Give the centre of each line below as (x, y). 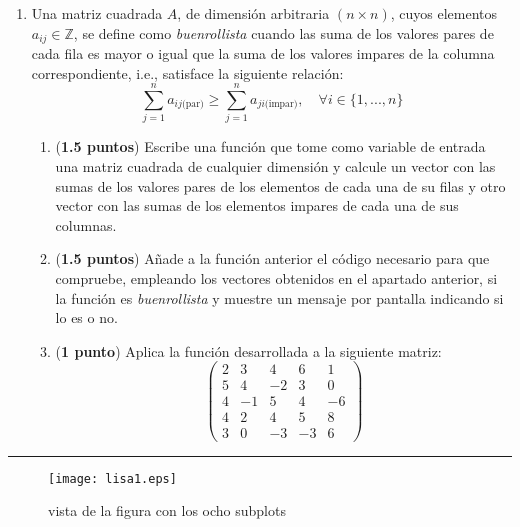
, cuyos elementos (444, 13)
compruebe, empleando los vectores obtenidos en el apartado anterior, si (276, 277)
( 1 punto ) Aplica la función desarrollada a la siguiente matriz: (248, 350)
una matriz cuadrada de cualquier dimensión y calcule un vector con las (275, 165)
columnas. (86, 224)
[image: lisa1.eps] (112, 478)
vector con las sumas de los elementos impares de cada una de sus (257, 205)
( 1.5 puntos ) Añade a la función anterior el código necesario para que (272, 258)
